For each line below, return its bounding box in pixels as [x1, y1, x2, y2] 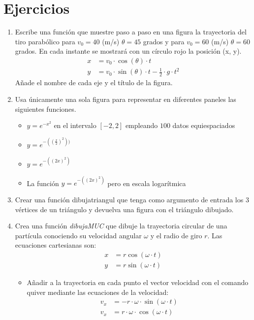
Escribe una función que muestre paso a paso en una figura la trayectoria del [15, 27, 247, 37]
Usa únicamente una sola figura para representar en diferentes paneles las [15, 94, 236, 104]
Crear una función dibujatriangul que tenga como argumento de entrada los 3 [15, 194, 249, 204]
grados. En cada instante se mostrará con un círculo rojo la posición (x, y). [15, 46, 242, 56]
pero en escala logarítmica [107, 178, 186, 188]
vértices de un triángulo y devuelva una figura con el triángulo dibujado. [15, 204, 234, 214]
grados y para [143, 36, 185, 46]
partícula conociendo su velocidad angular [15, 230, 142, 240]
